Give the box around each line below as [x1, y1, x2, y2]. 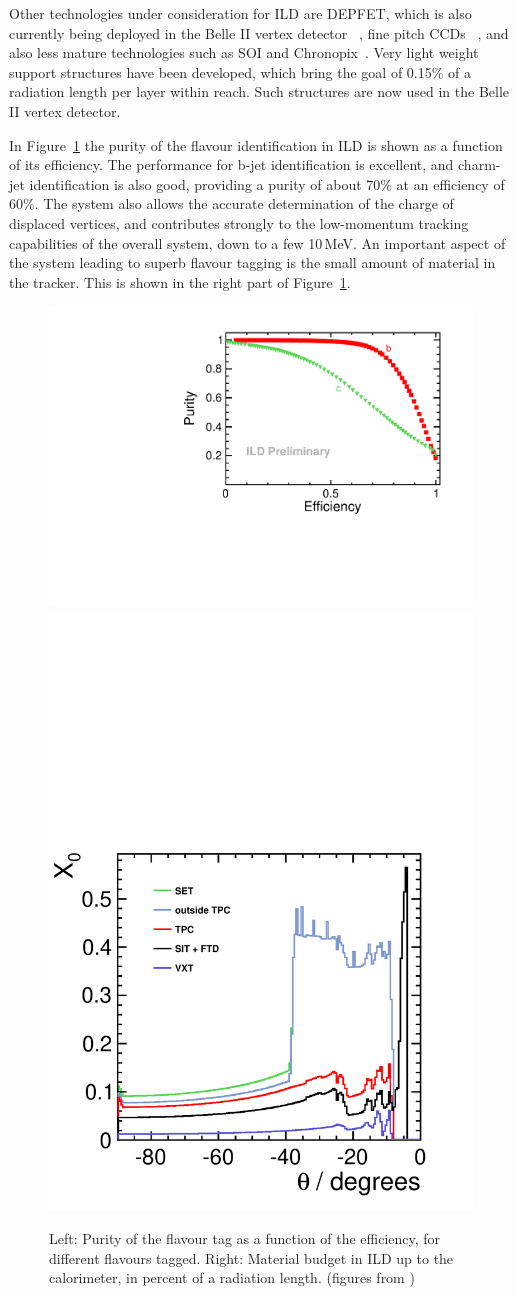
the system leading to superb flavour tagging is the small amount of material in [9, 252, 496, 273]
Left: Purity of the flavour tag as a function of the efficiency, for [49, 1228, 441, 1249]
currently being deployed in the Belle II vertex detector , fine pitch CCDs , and [9, 22, 509, 43]
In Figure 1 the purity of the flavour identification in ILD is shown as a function [9, 134, 503, 155]
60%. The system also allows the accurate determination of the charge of [9, 193, 454, 214]
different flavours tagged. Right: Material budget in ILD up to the [49, 1247, 454, 1268]
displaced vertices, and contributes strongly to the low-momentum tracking [9, 212, 469, 233]
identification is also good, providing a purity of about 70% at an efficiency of [29, 173, 505, 194]
